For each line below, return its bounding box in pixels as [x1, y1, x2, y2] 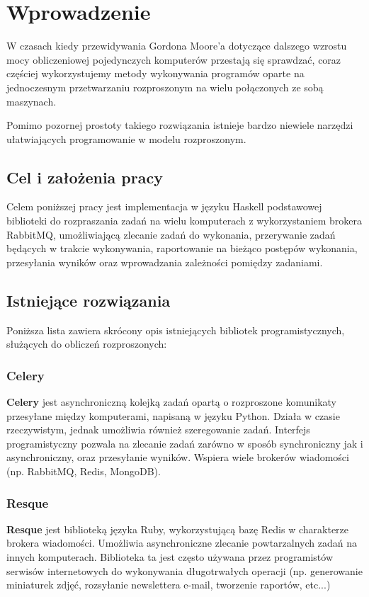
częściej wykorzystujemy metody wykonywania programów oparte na [6, 66, 305, 81]
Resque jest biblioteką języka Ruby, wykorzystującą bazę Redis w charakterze [6, 521, 349, 536]
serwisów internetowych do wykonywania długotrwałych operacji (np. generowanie [6, 563, 363, 578]
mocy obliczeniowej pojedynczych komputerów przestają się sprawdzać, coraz [6, 52, 341, 67]
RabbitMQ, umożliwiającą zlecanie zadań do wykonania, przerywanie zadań [6, 227, 336, 241]
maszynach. [6, 93, 57, 108]
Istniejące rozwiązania [6, 289, 171, 311]
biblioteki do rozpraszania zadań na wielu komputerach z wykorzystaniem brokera [6, 213, 363, 228]
